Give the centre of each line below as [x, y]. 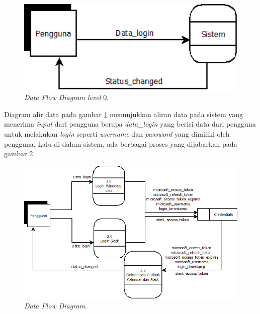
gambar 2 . [20, 153]
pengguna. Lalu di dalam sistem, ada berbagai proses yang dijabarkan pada [121, 143]
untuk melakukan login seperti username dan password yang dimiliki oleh [117, 133]
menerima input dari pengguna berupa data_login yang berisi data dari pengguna [130, 124]
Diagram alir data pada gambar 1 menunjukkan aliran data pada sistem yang [124, 114]
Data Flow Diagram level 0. [67, 97]
